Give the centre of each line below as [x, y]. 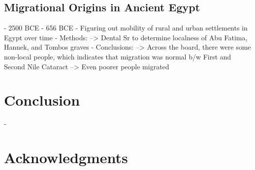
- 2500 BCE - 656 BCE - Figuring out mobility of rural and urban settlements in [126, 28]
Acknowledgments [66, 157]
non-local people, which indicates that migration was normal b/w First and [118, 56]
